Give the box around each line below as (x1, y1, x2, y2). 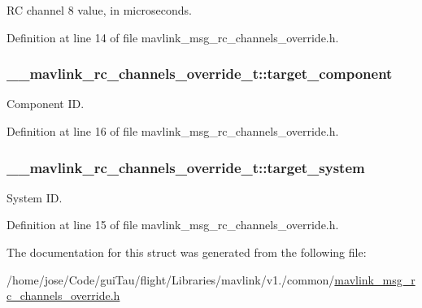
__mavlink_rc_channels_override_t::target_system (7, 157, 365, 177)
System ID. (7, 189, 63, 206)
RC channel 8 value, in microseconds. (7, 2, 192, 18)
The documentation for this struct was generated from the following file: (7, 244, 367, 260)
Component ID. (7, 95, 85, 112)
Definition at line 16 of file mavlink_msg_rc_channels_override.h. (7, 123, 339, 139)
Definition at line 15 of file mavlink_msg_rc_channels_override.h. (7, 216, 339, 233)
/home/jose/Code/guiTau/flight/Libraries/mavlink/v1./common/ (7, 271, 335, 288)
